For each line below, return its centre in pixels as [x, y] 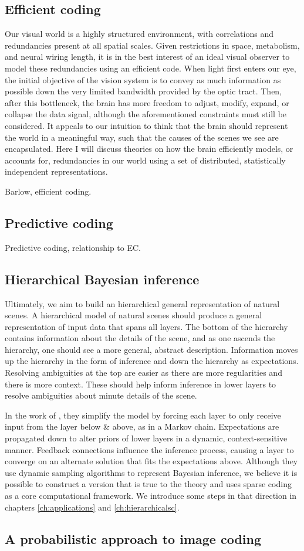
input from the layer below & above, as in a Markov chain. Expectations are [142, 426]
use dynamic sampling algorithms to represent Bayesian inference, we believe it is [151, 472]
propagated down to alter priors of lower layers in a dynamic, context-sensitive [146, 438]
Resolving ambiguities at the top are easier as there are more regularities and [143, 373]
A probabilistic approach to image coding [133, 538]
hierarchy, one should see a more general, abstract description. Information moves [151, 349]
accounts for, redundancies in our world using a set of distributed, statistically [145, 160]
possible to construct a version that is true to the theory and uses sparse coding [148, 484]
